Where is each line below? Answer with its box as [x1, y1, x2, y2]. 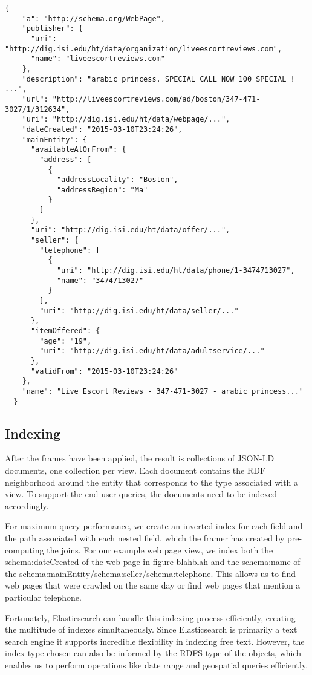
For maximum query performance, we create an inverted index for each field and [5, 520, 303, 532]
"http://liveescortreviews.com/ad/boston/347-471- [52, 94, 261, 103]
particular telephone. [5, 590, 82, 603]
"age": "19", [39, 336, 92, 345]
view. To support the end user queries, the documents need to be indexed [5, 487, 277, 500]
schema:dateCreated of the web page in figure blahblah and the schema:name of [5, 555, 301, 568]
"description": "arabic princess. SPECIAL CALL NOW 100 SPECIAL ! [22, 74, 295, 83]
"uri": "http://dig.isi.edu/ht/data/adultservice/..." [39, 347, 265, 356]
